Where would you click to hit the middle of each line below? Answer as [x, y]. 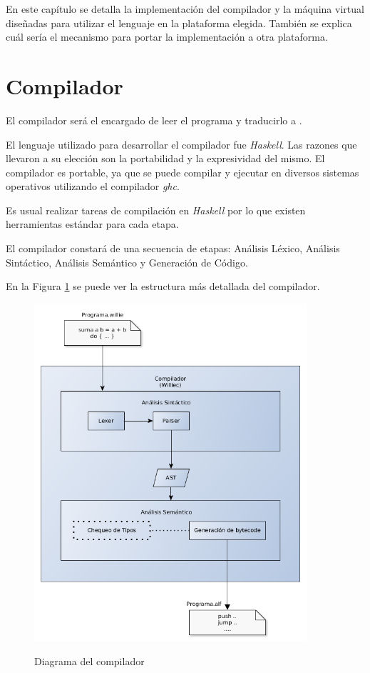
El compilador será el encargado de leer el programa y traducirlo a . [154, 120]
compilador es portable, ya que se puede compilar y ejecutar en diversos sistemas [183, 172]
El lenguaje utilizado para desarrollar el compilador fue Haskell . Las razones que [181, 144]
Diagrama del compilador [89, 661]
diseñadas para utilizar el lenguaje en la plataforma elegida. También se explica [179, 23]
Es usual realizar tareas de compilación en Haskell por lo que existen [156, 210]
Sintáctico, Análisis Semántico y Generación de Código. [127, 262]
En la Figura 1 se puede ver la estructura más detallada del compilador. [163, 286]
